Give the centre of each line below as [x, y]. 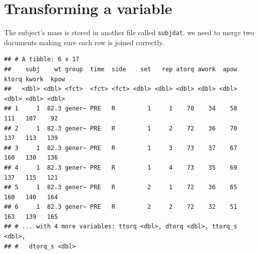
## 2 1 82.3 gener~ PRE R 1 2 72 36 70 [121, 128]
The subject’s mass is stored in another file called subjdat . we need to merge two [129, 32]
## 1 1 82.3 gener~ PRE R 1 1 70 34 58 [121, 109]
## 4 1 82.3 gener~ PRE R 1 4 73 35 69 [121, 167]
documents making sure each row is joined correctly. [84, 42]
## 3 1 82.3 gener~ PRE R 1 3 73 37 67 [121, 148]
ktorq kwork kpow [35, 79]
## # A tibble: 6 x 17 [42, 59]
